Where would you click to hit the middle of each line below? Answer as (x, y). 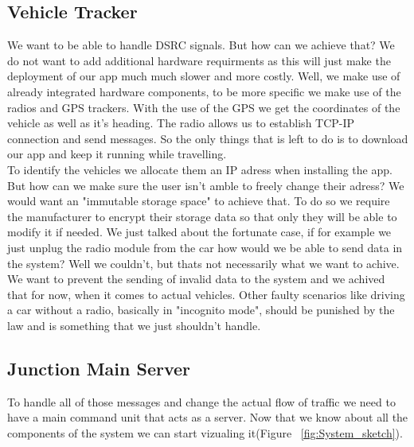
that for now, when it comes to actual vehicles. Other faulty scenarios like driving (206, 294)
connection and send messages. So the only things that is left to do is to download (208, 138)
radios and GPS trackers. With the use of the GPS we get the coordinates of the (204, 107)
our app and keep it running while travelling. (117, 154)
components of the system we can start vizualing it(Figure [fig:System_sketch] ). (205, 432)
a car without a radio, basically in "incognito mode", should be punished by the (201, 310)
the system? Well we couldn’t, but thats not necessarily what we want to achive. (203, 263)
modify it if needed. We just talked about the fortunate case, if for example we (199, 232)
